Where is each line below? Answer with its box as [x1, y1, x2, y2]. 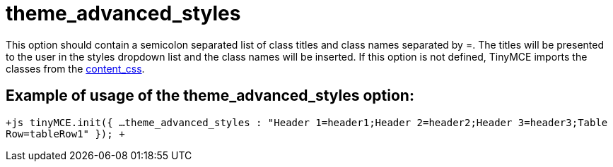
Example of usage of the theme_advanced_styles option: [6, 87, 414, 105]
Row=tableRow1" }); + [6, 128, 125, 140]
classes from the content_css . [6, 62, 145, 75]
